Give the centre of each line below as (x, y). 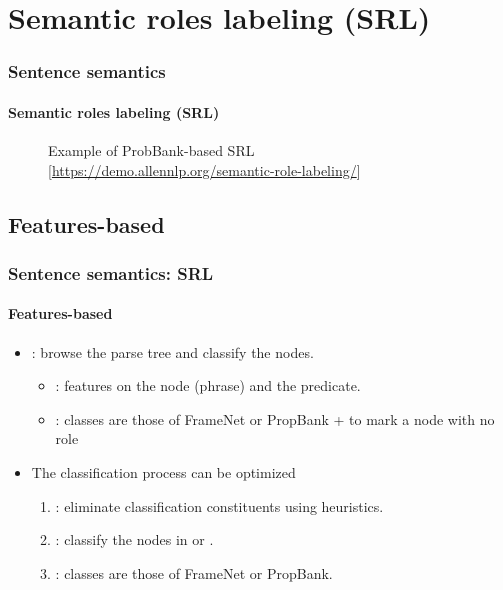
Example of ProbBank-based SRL (151, 150)
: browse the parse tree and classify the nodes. (172, 351)
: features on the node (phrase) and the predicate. (208, 385)
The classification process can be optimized (163, 472)
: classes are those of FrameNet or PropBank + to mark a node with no (275, 418)
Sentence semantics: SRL (111, 272)
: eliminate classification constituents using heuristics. (219, 505)
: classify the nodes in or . (134, 539)
